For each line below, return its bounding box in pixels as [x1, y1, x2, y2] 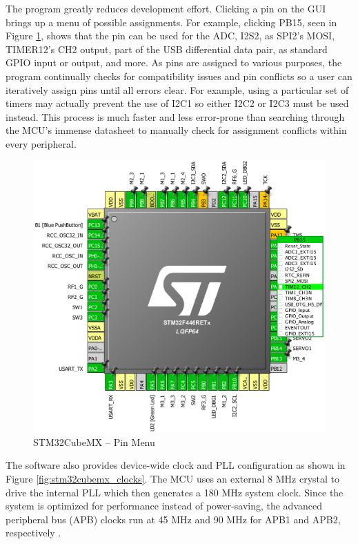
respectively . [6, 525, 61, 540]
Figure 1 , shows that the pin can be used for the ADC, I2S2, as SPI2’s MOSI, [6, 28, 335, 43]
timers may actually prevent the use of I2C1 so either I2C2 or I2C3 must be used [6, 96, 349, 110]
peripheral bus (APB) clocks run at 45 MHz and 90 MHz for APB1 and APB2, [6, 512, 341, 526]
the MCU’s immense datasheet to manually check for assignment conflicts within [6, 123, 347, 137]
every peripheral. [6, 136, 77, 150]
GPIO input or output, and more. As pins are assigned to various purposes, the [6, 55, 342, 70]
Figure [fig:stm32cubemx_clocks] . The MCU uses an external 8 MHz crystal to [6, 472, 340, 486]
